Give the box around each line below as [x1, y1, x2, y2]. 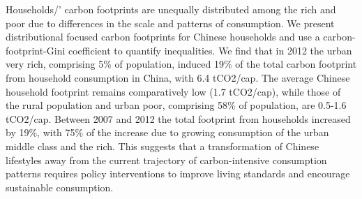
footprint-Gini [6, 43, 66, 57]
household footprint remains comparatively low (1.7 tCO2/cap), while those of [6, 84, 341, 98]
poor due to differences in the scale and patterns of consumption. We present [6, 15, 335, 30]
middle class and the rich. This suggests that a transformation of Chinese [6, 138, 319, 153]
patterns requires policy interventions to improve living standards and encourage [6, 166, 350, 181]
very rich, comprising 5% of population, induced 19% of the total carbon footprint [6, 57, 357, 71]
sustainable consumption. [6, 179, 114, 194]
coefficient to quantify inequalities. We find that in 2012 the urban [68, 43, 352, 57]
